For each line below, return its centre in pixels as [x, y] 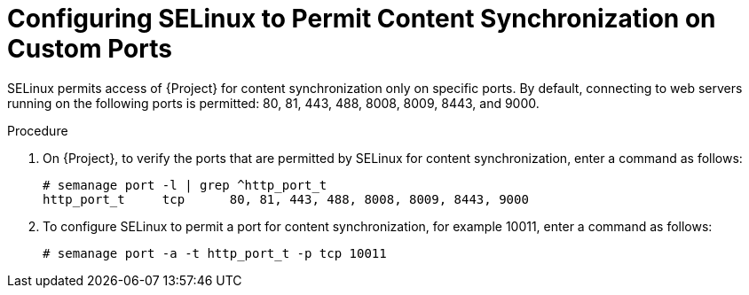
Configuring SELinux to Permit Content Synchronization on [362, 19]
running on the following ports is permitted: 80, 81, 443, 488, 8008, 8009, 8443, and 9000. [273, 103]
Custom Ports [90, 49]
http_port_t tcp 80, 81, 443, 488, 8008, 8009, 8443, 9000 [286, 199]
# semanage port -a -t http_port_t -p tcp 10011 [215, 253]
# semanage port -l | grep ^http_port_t [185, 185]
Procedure [38, 130]
